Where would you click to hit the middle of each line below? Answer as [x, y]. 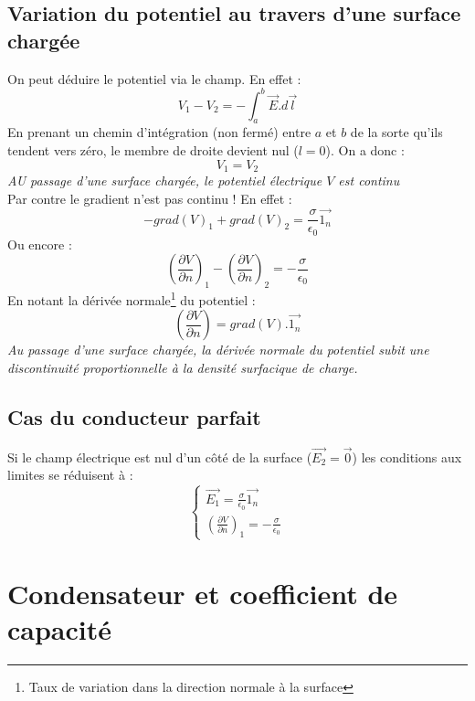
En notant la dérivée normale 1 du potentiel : [132, 298]
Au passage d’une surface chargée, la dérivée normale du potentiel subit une [218, 350]
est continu [369, 181]
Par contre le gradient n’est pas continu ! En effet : [150, 198]
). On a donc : [365, 150]
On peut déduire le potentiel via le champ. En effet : [154, 78]
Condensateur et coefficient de [203, 594]
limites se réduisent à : [70, 475]
